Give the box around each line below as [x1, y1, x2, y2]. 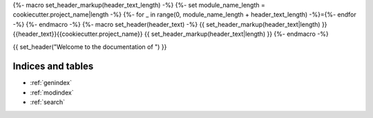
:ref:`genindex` [30, 79, 73, 87]
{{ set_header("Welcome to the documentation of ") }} [12, 42, 167, 51]
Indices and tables [12, 61, 94, 72]
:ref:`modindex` [30, 88, 74, 97]
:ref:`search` [30, 98, 66, 106]
